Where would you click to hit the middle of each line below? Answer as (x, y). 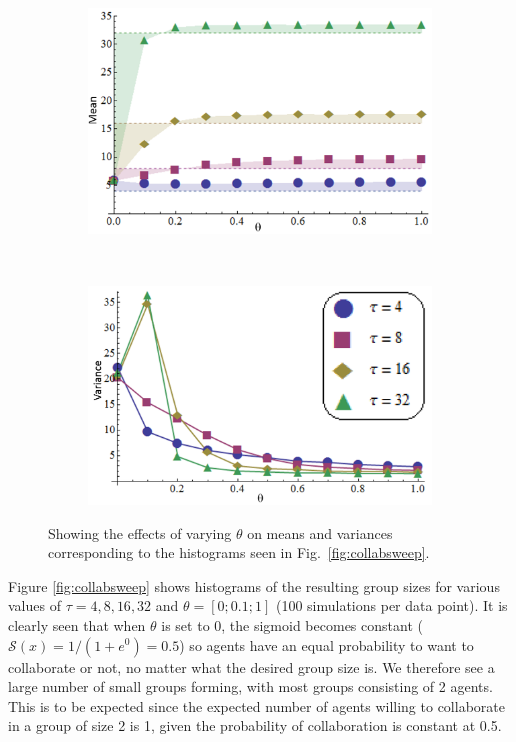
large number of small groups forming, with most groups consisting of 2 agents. (250, 686)
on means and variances (320, 532)
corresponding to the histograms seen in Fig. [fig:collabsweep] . (239, 552)
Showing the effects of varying (140, 532)
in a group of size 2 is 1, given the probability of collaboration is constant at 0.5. (255, 725)
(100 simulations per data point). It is (391, 605)
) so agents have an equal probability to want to (326, 644)
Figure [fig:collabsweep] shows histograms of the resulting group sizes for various (254, 585)
